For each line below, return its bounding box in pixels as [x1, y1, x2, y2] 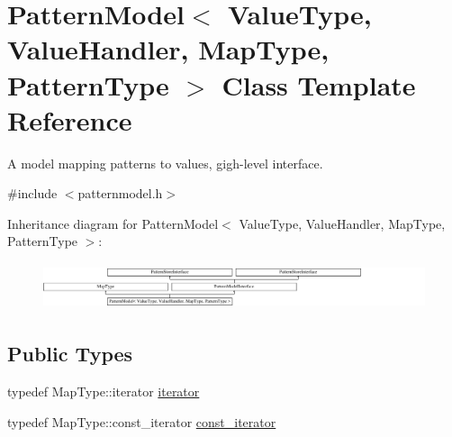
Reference [7, 101, 132, 138]
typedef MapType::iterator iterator [7, 381, 200, 400]
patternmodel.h [77, 184, 163, 203]
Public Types [7, 340, 133, 368]
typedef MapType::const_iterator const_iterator [7, 412, 276, 431]
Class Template [221, 66, 416, 103]
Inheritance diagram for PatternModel [7, 214, 219, 232]
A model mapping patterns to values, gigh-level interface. [7, 153, 323, 172]
